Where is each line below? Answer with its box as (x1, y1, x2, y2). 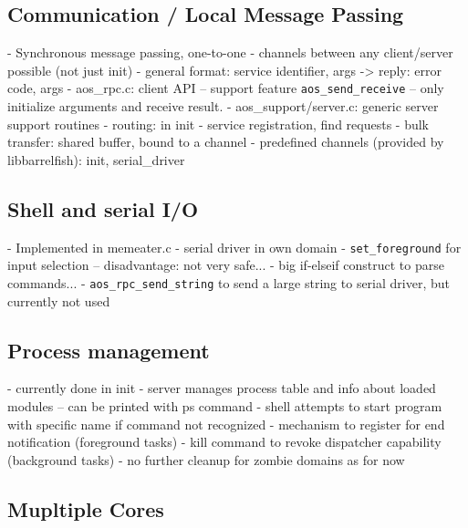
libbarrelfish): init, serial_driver (7, 150, 185, 169)
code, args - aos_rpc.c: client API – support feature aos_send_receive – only (7, 78, 444, 98)
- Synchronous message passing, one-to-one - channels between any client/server (7, 43, 453, 62)
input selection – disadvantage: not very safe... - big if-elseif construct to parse (7, 255, 444, 274)
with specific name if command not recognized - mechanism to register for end (7, 414, 445, 433)
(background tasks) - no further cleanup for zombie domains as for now (7, 450, 405, 469)
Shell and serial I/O (7, 194, 199, 223)
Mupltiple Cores (7, 494, 164, 523)
